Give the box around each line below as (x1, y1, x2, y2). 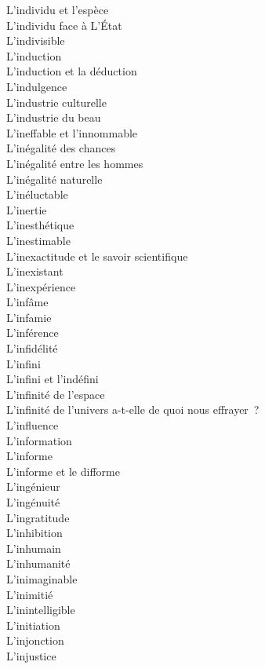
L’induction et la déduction (6, 63, 137, 79)
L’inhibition (6, 525, 63, 541)
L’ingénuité (6, 494, 60, 510)
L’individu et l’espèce (6, 2, 109, 17)
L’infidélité (6, 340, 58, 356)
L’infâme (6, 294, 49, 310)
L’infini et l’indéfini (6, 371, 99, 387)
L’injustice (6, 647, 56, 664)
